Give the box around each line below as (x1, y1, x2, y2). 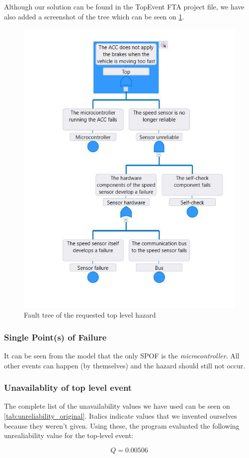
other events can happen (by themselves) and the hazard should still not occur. (4, 360, 246, 370)
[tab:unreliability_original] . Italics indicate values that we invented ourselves (4, 410, 237, 421)
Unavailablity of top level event (4, 381, 132, 394)
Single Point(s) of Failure (4, 331, 107, 343)
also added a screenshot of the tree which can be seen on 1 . (4, 11, 184, 21)
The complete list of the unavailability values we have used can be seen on (4, 401, 230, 411)
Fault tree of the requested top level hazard (24, 310, 156, 320)
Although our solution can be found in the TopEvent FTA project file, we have (4, 1, 245, 11)
